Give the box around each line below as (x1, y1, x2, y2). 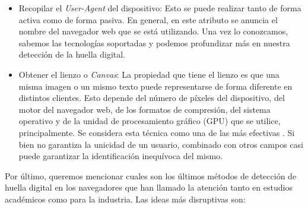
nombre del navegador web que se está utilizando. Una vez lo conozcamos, (18, 25, 288, 37)
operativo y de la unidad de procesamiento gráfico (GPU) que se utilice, (18, 115, 281, 127)
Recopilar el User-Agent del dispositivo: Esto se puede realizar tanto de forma (18, 2, 301, 14)
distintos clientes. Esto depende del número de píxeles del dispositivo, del (18, 91, 285, 104)
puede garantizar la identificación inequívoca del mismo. (18, 150, 223, 162)
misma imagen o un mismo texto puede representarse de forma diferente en (18, 80, 293, 92)
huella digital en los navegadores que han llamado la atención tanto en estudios (5, 181, 293, 194)
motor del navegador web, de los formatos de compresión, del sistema (18, 103, 271, 115)
